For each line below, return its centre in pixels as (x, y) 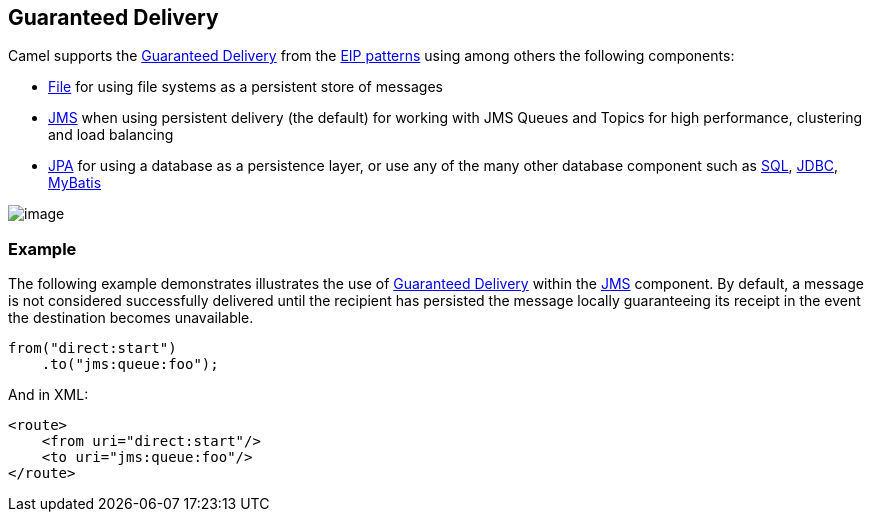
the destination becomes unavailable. (131, 318)
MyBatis (75, 183)
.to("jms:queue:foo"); (130, 364)
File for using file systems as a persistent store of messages (245, 87)
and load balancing (111, 135)
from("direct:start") (92, 348)
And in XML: (48, 395)
